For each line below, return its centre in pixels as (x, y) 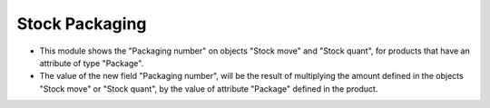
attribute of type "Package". (92, 63)
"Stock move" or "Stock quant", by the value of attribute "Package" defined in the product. (209, 88)
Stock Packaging (82, 24)
